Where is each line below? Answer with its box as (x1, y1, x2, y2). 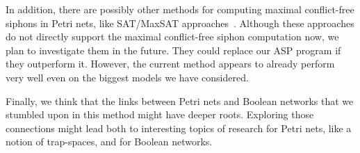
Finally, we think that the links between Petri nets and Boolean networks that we (6, 93, 354, 108)
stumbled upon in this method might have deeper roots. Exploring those (6, 107, 314, 122)
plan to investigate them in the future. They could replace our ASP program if (6, 42, 341, 57)
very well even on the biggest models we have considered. (6, 70, 249, 84)
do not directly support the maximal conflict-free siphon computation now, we (6, 29, 339, 44)
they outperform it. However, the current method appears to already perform (6, 56, 335, 71)
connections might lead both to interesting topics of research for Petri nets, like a (6, 120, 352, 135)
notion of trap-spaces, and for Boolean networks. (6, 134, 213, 149)
